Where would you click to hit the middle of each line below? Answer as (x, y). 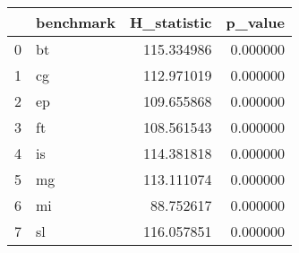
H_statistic (171, 22)
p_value (256, 22)
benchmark (76, 22)
